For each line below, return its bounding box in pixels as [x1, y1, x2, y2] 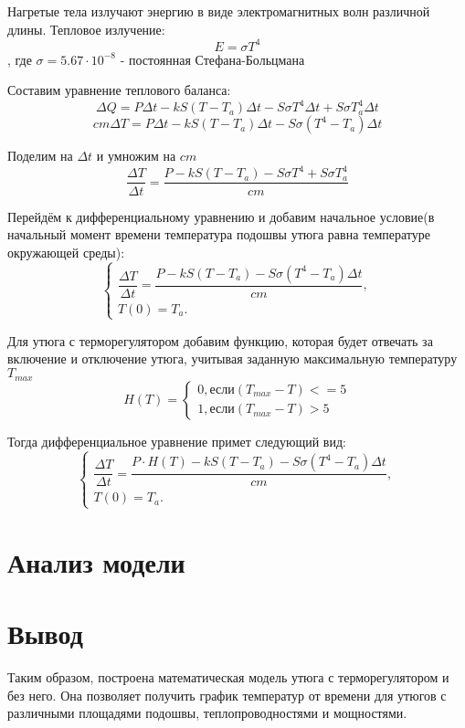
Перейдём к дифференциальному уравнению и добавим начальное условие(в [7, 206, 435, 226]
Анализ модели [7, 543, 185, 580]
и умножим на [96, 146, 176, 165]
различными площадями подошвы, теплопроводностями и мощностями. [7, 703, 407, 723]
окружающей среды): [7, 242, 125, 261]
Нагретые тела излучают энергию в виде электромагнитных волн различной [7, 2, 430, 20]
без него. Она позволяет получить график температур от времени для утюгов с [7, 685, 447, 704]
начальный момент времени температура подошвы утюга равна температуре [7, 225, 430, 244]
